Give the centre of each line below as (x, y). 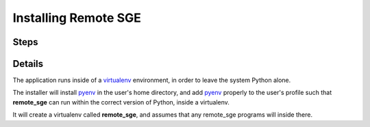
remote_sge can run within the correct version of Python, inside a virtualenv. (121, 102)
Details (28, 64)
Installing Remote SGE (77, 18)
